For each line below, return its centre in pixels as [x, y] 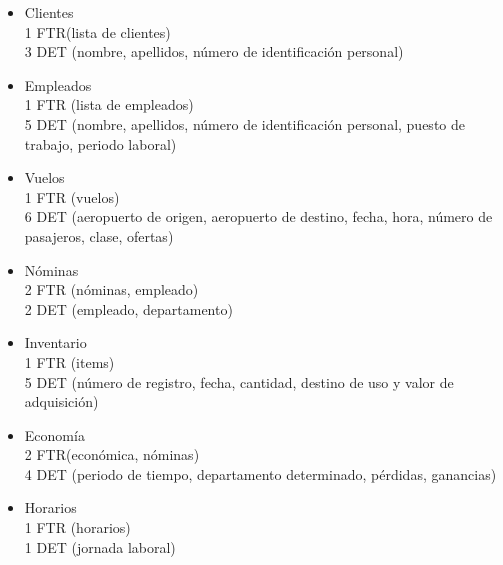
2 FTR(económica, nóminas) [112, 454]
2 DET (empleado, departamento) [128, 308]
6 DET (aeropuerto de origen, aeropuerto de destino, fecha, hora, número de [258, 216]
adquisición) [61, 401]
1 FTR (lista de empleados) [109, 104]
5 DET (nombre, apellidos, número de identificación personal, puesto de [244, 123]
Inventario [55, 342]
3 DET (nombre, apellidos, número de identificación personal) [214, 51]
